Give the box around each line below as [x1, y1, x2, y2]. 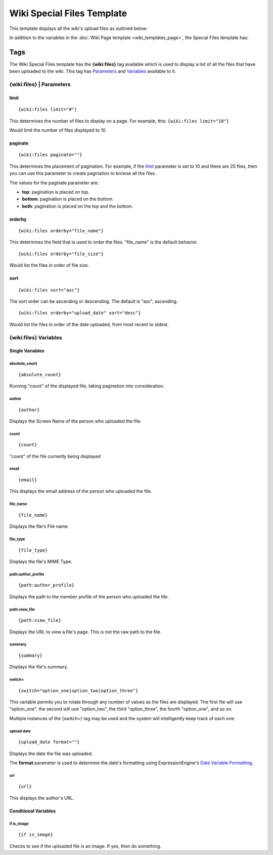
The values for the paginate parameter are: [9, 180, 99, 186]
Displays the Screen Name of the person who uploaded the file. [9, 418, 142, 424]
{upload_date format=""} [18, 739, 80, 745]
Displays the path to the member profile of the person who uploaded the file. [9, 593, 169, 599]
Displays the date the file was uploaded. [9, 751, 93, 757]
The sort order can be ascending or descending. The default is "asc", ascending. [9, 298, 178, 304]
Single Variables [9, 348, 45, 354]
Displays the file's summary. [9, 664, 68, 670]
